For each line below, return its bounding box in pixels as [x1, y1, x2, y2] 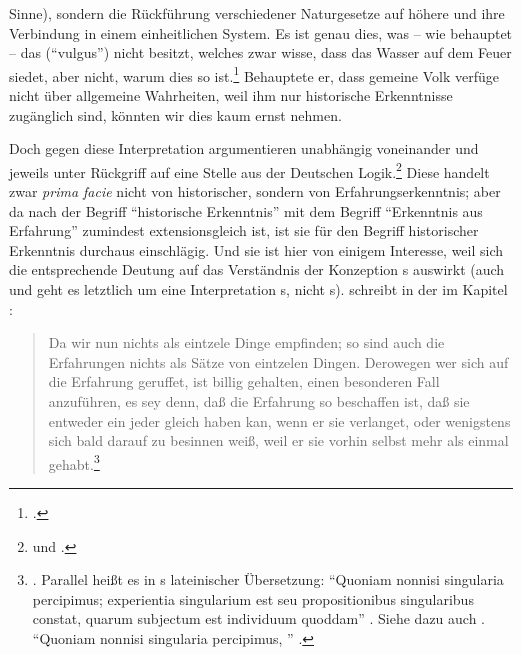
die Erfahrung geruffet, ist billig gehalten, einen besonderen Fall [48, 371, 440, 392]
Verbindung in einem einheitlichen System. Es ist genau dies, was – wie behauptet [9, 22, 513, 43]
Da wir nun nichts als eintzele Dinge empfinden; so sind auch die [48, 332, 445, 353]
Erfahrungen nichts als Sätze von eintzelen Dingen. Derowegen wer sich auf [48, 351, 509, 372]
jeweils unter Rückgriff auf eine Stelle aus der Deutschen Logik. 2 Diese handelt [9, 158, 490, 182]
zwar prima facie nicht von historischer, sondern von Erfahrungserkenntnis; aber [9, 181, 501, 202]
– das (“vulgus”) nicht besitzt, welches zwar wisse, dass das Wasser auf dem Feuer [9, 42, 512, 63]
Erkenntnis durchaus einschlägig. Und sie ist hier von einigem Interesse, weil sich [9, 239, 504, 260]
